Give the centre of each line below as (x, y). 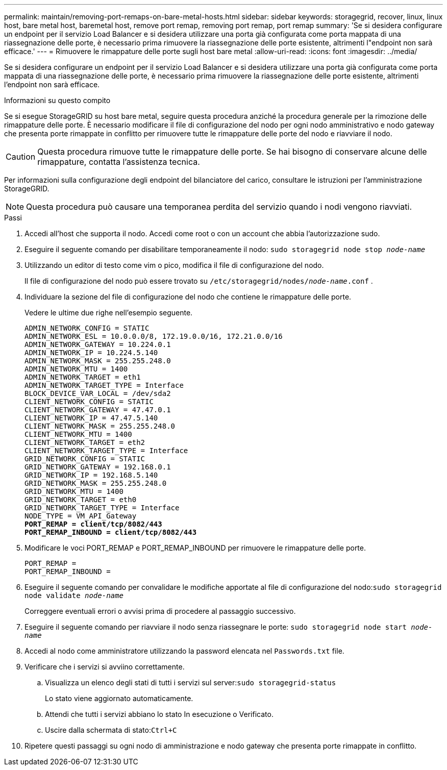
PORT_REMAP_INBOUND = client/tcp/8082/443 (111, 532)
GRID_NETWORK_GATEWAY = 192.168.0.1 (98, 467)
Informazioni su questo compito (57, 100)
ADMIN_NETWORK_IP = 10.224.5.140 (91, 353)
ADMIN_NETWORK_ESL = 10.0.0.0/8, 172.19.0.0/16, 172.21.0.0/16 (154, 336)
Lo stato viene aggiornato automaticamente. (119, 698)
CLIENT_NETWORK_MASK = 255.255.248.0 (100, 426)
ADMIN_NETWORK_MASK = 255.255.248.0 (98, 361)
